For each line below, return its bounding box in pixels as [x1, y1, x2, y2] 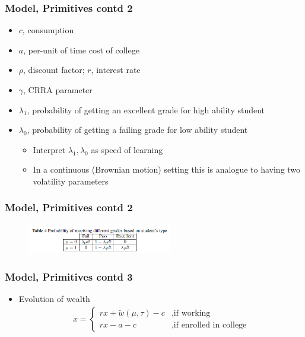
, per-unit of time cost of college [23, 43, 139, 56]
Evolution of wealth [18, 293, 90, 305]
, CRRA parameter [23, 84, 93, 96]
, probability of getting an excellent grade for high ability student [27, 103, 265, 116]
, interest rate [91, 63, 141, 76]
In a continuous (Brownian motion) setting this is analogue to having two [33, 163, 301, 176]
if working [173, 309, 211, 318]
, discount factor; [23, 63, 85, 76]
